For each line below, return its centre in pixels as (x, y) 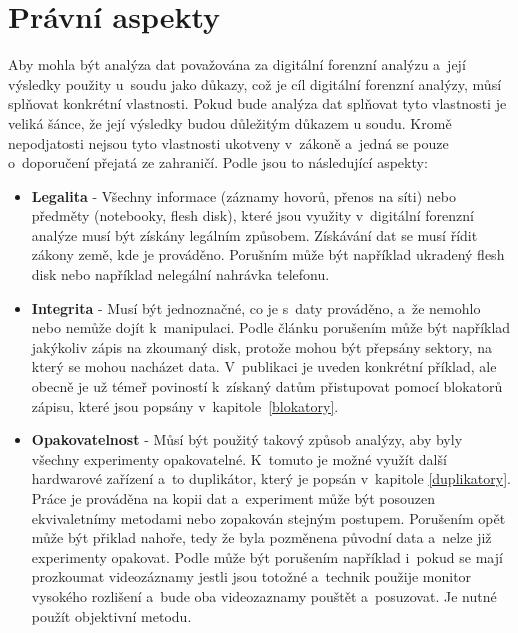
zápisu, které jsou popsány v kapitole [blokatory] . (185, 405)
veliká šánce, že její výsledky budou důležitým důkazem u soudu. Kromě (230, 122)
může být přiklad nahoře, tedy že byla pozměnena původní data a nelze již (261, 537)
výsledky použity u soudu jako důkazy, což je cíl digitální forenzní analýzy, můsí (255, 83)
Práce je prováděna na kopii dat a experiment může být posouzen (233, 498)
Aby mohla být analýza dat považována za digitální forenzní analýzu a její (237, 64)
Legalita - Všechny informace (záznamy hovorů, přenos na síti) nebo (243, 195)
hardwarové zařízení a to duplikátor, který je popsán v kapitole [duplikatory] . (271, 478)
